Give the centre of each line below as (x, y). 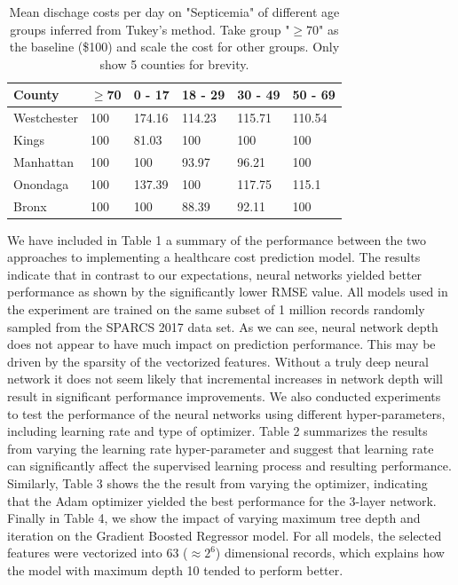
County (36, 95)
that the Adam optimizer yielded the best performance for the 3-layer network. (222, 500)
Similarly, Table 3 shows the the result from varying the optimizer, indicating (217, 483)
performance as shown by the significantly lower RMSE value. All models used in (228, 292)
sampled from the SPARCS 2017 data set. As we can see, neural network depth (223, 326)
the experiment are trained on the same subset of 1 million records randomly (216, 309)
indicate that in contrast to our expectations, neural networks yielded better (215, 274)
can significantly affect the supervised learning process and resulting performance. (229, 466)
